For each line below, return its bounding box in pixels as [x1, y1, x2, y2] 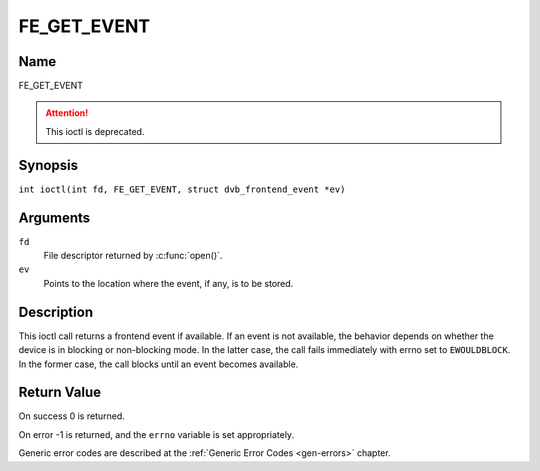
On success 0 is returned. [18, 410, 125, 422]
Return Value [18, 384, 102, 401]
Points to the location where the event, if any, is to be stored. [43, 277, 294, 289]
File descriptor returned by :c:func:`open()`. [43, 250, 223, 262]
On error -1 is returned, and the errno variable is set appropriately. [18, 428, 295, 440]
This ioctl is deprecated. [45, 125, 145, 137]
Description [18, 303, 94, 320]
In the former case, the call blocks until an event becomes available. [18, 358, 299, 370]
